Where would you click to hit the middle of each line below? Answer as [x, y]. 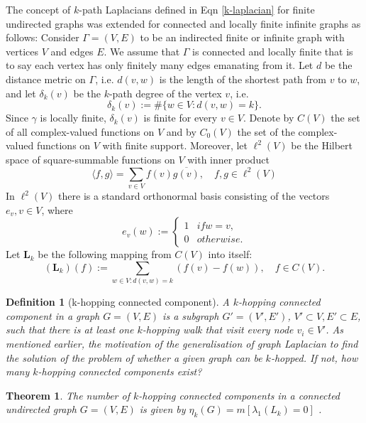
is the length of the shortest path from [243, 79]
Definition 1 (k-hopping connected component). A [118, 302]
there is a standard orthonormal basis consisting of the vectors [194, 196]
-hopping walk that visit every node [218, 330]
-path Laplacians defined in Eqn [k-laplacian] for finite [197, 9]
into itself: [230, 254]
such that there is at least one [70, 330]
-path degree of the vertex [165, 93]
